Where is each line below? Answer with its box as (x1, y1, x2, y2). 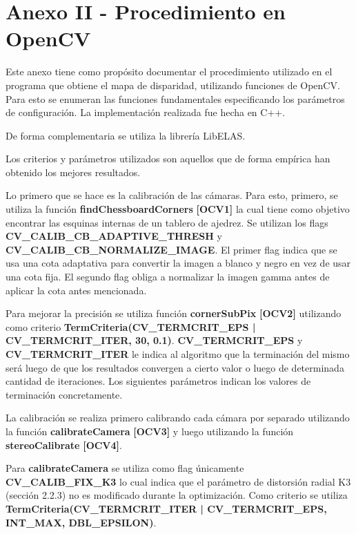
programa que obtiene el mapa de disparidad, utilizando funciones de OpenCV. (6, 77, 340, 92)
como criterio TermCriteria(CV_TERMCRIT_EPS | (6, 319, 256, 334)
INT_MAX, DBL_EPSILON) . (6, 515, 157, 529)
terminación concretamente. (6, 387, 123, 401)
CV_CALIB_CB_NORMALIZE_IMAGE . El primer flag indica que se (6, 242, 337, 256)
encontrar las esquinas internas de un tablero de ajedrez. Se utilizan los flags (6, 215, 328, 229)
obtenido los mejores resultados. (6, 164, 141, 179)
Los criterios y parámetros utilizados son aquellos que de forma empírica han (6, 151, 330, 166)
